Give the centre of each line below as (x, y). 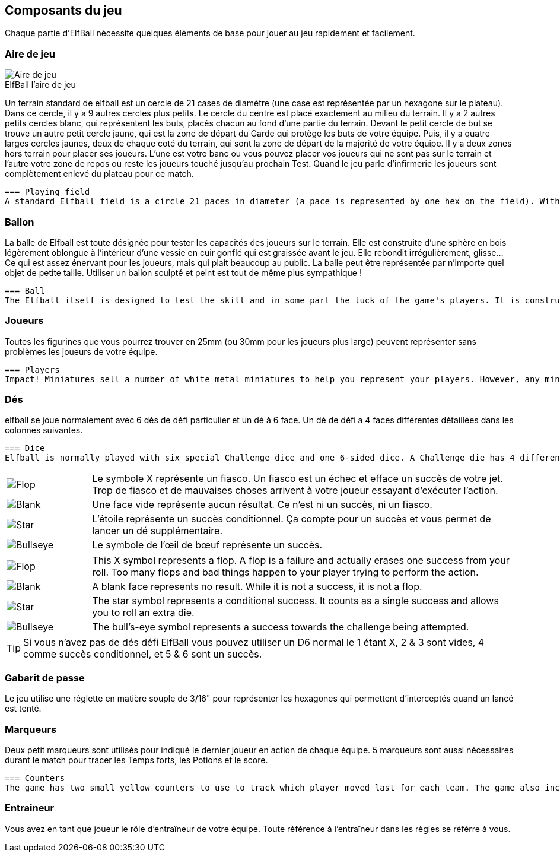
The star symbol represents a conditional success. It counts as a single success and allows (295, 601)
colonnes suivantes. (44, 430)
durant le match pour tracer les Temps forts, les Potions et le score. (136, 760)
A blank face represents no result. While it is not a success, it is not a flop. (257, 587)
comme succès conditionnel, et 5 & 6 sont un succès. (143, 654)
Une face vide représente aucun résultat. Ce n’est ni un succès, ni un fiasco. (262, 505)
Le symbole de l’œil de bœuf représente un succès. (207, 545)
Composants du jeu (63, 10)
